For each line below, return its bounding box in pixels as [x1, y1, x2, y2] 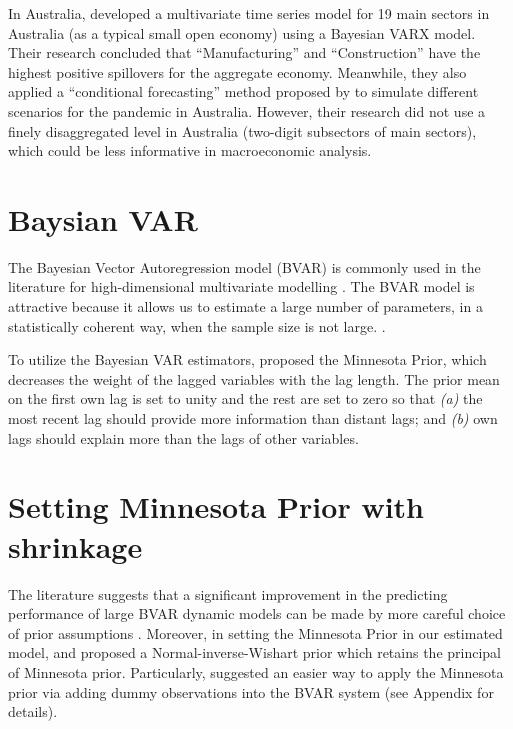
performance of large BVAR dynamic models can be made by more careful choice [8, 603, 506, 624]
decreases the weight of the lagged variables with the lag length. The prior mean [8, 368, 500, 389]
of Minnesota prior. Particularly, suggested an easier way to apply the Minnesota [8, 661, 504, 682]
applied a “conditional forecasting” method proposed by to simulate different [8, 81, 479, 102]
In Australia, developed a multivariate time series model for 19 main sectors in [8, 3, 490, 23]
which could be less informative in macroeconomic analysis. [8, 140, 372, 161]
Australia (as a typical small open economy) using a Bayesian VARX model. [8, 22, 476, 43]
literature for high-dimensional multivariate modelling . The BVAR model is [8, 276, 475, 297]
